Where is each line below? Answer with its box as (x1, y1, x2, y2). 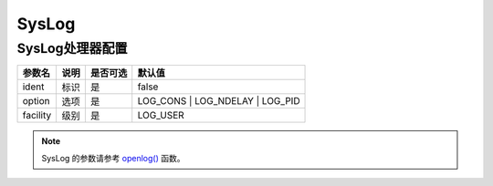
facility (22, 109, 52, 122)
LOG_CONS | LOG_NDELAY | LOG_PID (137, 95, 300, 108)
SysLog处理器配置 (16, 40, 128, 57)
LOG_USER (137, 109, 184, 122)
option (22, 95, 50, 108)
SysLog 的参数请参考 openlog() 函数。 (41, 152, 185, 163)
